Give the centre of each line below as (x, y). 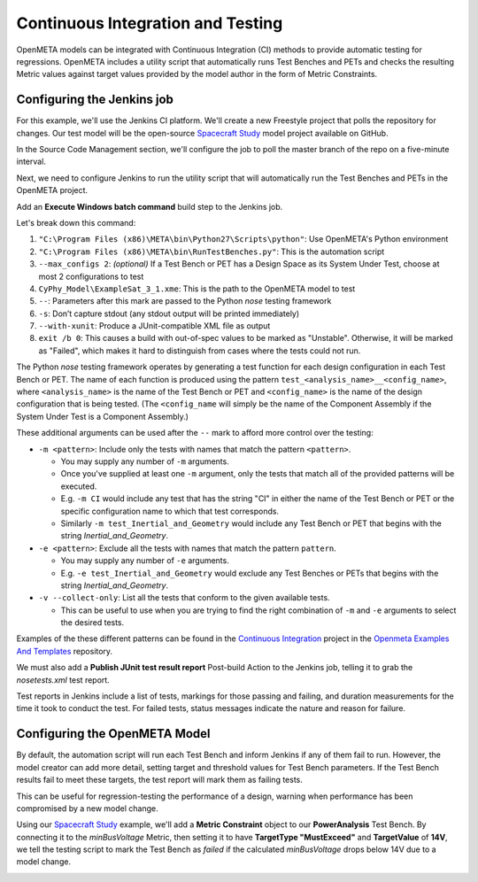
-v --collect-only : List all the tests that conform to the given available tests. (185, 598)
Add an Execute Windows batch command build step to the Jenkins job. (150, 206)
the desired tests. (93, 623)
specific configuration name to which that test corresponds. (170, 511)
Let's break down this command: (76, 222)
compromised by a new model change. (87, 808)
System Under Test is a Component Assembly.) (103, 416)
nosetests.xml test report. (63, 680)
